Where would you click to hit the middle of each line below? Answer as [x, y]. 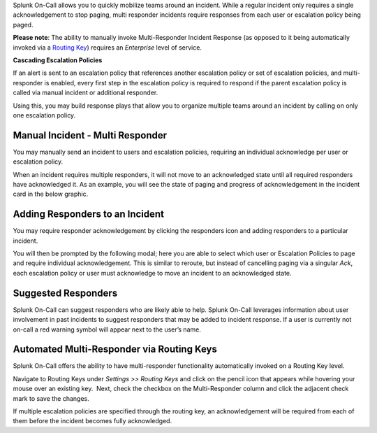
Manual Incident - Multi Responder [90, 135]
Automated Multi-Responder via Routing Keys [115, 349]
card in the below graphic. [51, 194]
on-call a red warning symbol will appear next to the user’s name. [107, 329]
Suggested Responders [65, 293]
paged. [23, 24]
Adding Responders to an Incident [88, 214]
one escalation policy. [44, 115]
